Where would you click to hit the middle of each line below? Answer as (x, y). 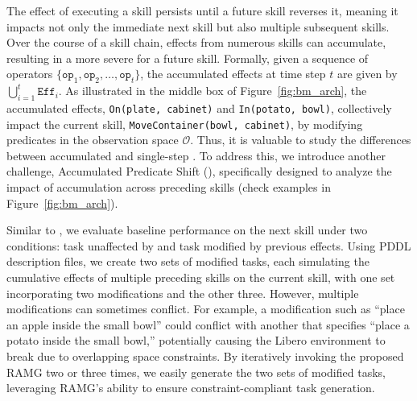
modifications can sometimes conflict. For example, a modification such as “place (206, 309)
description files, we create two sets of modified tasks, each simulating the (188, 261)
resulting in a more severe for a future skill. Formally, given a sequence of (188, 58)
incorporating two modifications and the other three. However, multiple (183, 293)
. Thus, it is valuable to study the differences (301, 140)
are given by (367, 74)
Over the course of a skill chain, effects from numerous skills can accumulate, (196, 42)
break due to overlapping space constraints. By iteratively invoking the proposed (205, 356)
